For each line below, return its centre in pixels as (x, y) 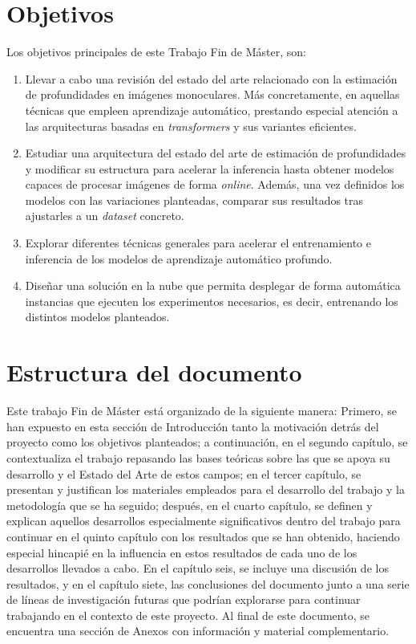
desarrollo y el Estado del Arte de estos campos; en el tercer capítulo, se (184, 473)
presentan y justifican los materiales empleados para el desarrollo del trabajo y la (206, 489)
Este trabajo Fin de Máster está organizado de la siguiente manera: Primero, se (202, 411)
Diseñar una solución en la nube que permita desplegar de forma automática (213, 285)
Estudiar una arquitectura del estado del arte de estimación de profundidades (216, 153)
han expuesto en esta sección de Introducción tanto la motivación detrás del (193, 426)
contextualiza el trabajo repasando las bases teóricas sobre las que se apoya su (198, 457)
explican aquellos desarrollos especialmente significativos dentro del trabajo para (204, 521)
